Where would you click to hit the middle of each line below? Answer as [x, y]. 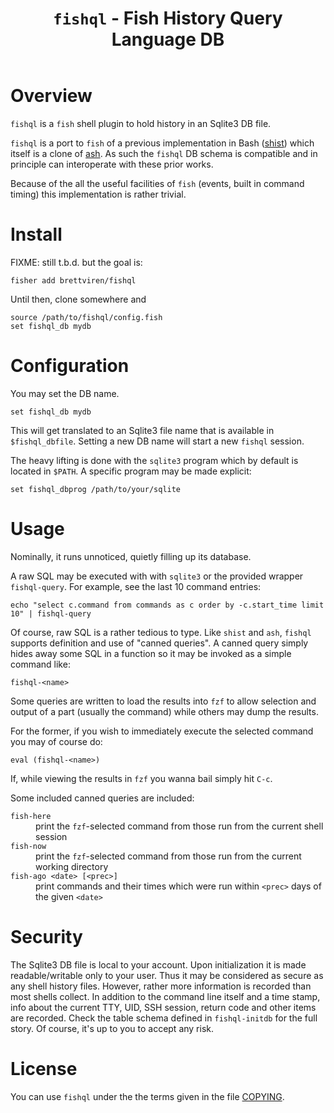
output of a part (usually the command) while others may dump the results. [164, 711]
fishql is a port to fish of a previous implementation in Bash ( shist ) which [162, 143]
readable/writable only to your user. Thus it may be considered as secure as [167, 975]
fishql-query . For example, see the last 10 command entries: [136, 586]
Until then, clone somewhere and [78, 299]
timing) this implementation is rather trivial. [98, 194]
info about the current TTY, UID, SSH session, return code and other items [163, 1007]
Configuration [70, 366]
